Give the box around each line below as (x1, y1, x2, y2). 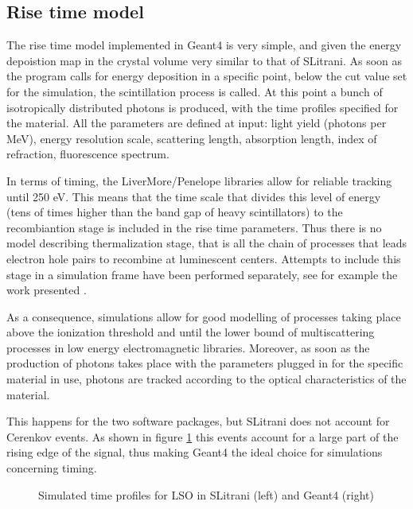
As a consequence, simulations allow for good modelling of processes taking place (6, 308, 401, 324)
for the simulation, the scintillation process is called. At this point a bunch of (6, 83, 383, 99)
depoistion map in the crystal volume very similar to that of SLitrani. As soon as (6, 52, 403, 68)
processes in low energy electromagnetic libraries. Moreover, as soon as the (6, 339, 370, 356)
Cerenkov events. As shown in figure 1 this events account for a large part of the (6, 428, 399, 445)
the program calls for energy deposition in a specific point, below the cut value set (6, 68, 407, 84)
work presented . (6, 282, 87, 298)
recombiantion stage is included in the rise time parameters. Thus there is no (6, 219, 382, 235)
